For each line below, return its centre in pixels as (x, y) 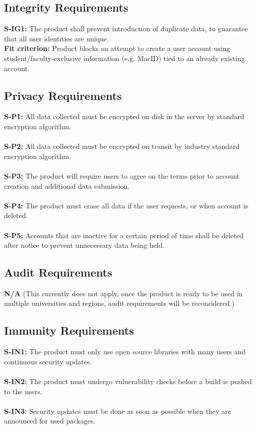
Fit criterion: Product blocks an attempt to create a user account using (117, 48)
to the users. (23, 391)
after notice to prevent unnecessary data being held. (84, 245)
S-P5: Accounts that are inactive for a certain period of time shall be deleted (124, 235)
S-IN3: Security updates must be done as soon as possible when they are (118, 411)
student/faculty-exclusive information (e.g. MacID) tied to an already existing (124, 58)
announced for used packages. (50, 421)
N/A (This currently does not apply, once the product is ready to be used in (123, 293)
